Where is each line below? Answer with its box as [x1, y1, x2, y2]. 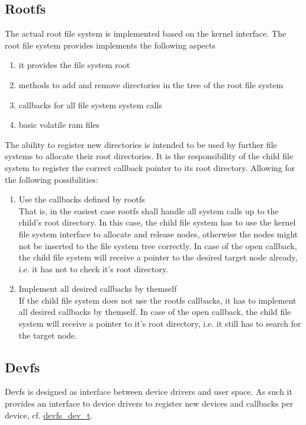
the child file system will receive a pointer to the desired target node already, [18, 251, 298, 263]
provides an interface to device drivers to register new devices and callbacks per [5, 397, 294, 410]
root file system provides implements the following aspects [5, 38, 215, 51]
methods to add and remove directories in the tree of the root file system [18, 78, 284, 91]
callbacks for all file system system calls [18, 98, 162, 111]
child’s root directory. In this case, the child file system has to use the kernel [18, 216, 296, 228]
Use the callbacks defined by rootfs [18, 193, 145, 205]
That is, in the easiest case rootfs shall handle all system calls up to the [18, 204, 279, 217]
